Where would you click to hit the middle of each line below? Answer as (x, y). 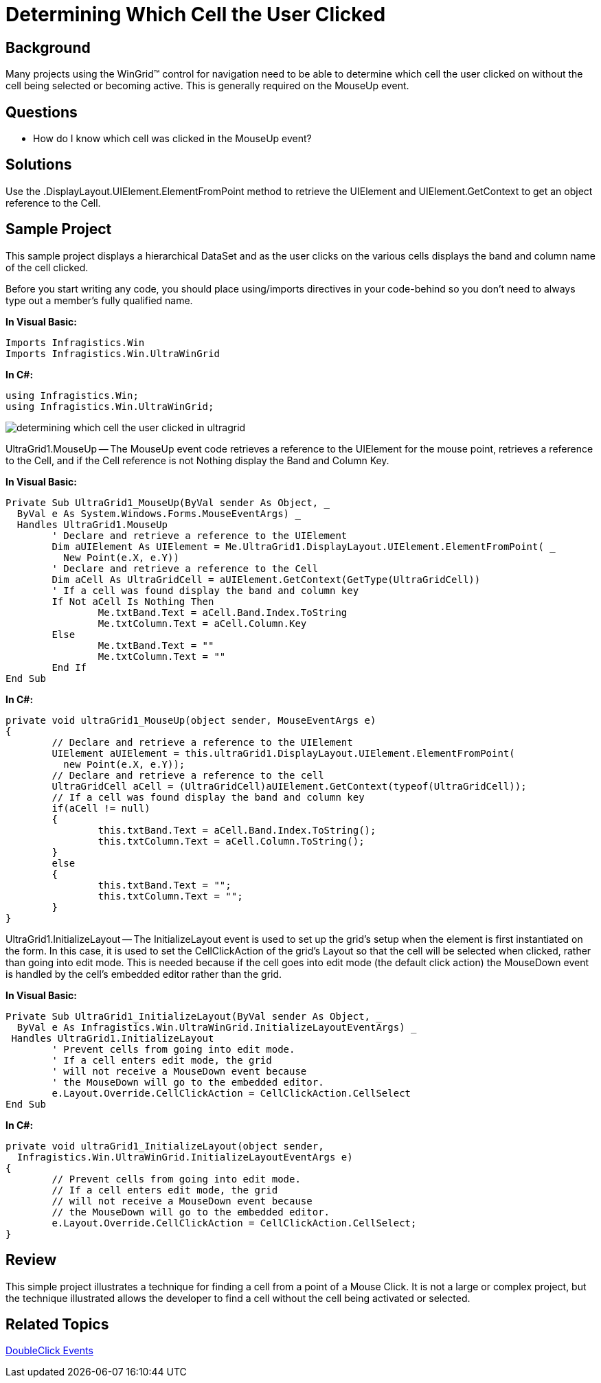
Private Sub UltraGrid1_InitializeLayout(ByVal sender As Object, (188, 1016)
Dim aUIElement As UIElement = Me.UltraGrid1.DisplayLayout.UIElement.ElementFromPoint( (298, 546)
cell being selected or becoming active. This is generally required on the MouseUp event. (207, 86)
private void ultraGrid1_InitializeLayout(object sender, (165, 1146)
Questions (42, 112)
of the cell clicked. (47, 267)
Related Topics (57, 1324)
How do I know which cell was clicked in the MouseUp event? (172, 139)
